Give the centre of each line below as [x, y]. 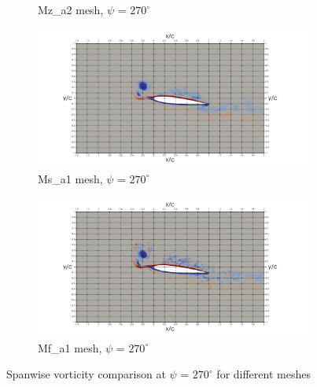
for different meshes [264, 374]
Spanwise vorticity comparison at [86, 374]
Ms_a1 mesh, [70, 178]
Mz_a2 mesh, [71, 9]
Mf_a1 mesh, [70, 347]
